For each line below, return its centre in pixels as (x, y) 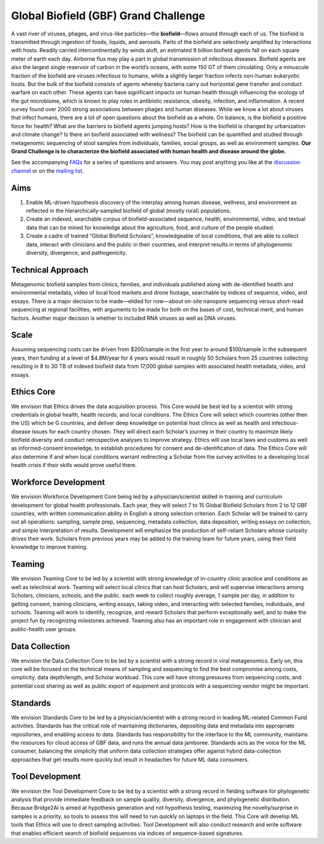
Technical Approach (50, 270)
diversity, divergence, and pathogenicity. (76, 253)
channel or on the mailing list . (47, 171)
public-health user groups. (44, 629)
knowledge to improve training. (49, 547)
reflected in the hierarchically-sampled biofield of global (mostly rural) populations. (129, 211)
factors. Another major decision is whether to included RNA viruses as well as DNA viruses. (124, 318)
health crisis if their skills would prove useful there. (74, 465)
